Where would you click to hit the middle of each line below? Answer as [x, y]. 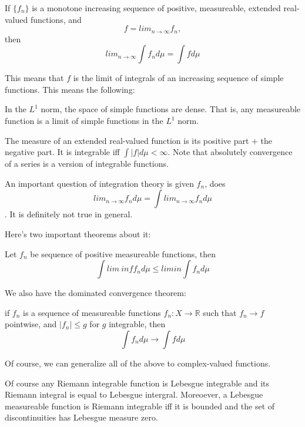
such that [220, 312]
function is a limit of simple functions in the [84, 121]
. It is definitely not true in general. [69, 214]
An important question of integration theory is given [99, 183]
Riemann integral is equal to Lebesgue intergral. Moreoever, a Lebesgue [134, 394]
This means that [34, 78]
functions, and [56, 19]
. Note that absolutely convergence [230, 152]
